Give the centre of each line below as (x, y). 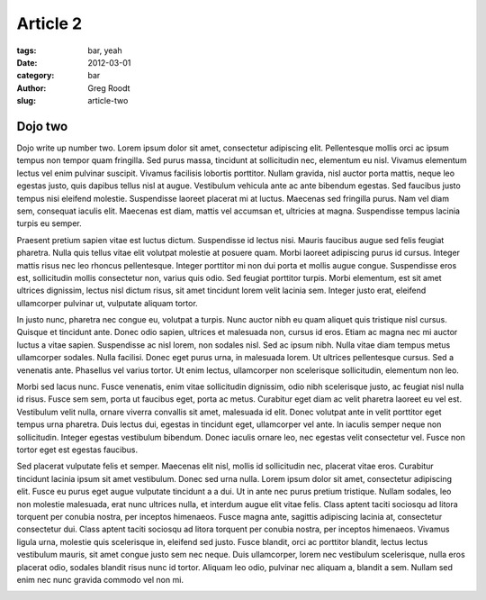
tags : (27, 50)
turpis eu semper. (49, 223)
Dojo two (42, 126)
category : (36, 76)
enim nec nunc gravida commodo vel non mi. (100, 579)
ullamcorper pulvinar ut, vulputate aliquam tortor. (107, 303)
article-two (108, 101)
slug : (26, 101)
